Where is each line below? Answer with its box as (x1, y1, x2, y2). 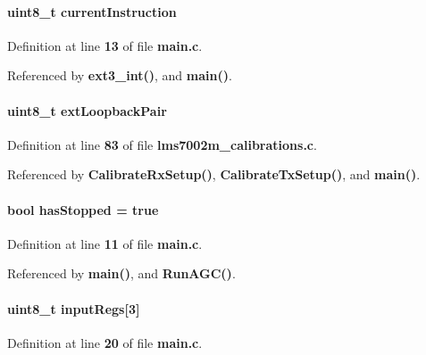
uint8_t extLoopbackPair (7, 101, 167, 120)
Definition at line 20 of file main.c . (7, 333, 203, 351)
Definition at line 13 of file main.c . (7, 36, 203, 54)
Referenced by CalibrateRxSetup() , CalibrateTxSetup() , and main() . (7, 165, 421, 184)
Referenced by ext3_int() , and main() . (7, 66, 232, 85)
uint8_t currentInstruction (7, 2, 177, 21)
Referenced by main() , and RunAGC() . (7, 264, 236, 283)
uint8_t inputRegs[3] (7, 299, 140, 318)
